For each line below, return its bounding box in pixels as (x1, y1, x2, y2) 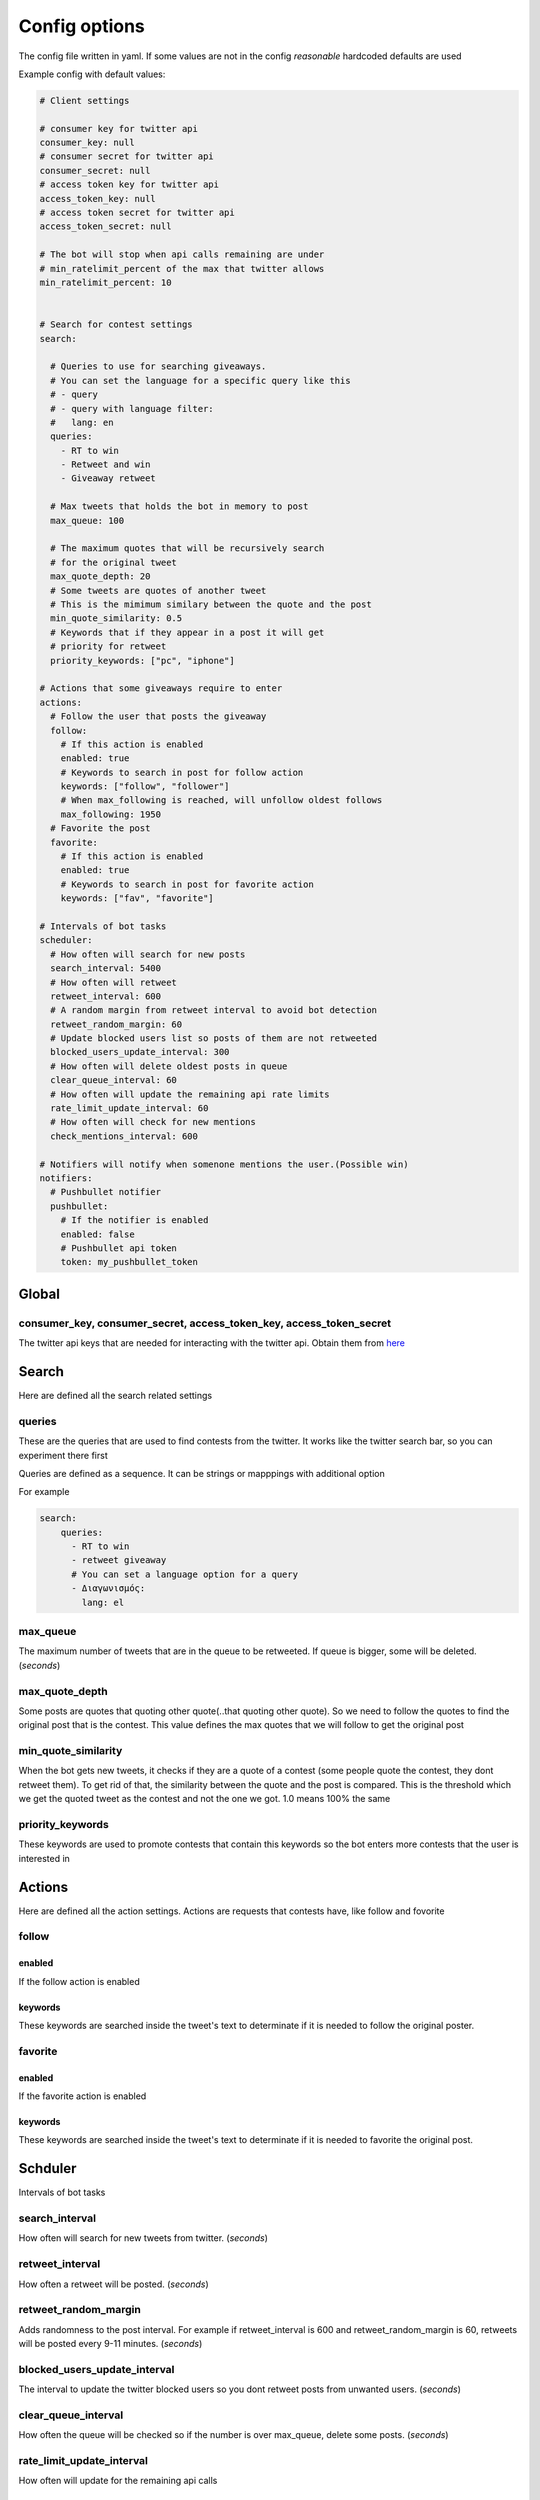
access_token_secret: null (39, 221, 172, 232)
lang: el (81, 1596, 125, 1608)
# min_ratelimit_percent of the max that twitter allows (39, 263, 325, 274)
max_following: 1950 (60, 808, 162, 820)
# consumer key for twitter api (39, 123, 199, 134)
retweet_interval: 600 (50, 990, 162, 1002)
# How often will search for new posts (50, 948, 246, 960)
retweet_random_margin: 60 (50, 1018, 183, 1030)
